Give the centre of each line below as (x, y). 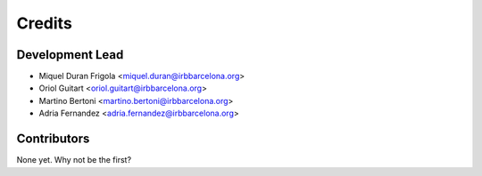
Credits (45, 23)
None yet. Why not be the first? (74, 160)
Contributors (53, 139)
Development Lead (70, 55)
